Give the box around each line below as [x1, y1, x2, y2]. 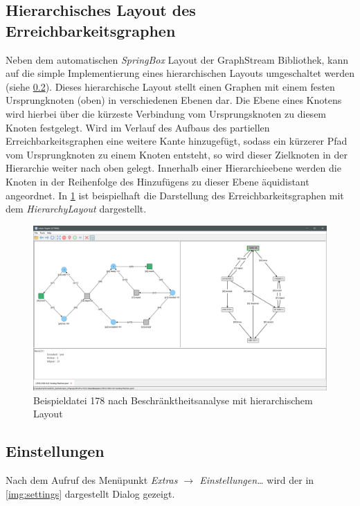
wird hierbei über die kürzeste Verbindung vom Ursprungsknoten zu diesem [6, 106, 327, 120]
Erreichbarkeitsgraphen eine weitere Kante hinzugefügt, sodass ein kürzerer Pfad [6, 134, 348, 148]
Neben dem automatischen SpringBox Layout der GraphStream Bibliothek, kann [6, 52, 349, 66]
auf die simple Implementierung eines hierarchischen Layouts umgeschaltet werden [6, 66, 354, 80]
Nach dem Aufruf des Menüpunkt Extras [6, 473, 178, 487]
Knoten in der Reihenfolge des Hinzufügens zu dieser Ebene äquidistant [6, 174, 309, 188]
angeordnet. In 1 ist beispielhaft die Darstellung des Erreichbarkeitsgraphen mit [6, 188, 344, 202]
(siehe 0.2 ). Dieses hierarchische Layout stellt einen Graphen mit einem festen [6, 79, 335, 93]
